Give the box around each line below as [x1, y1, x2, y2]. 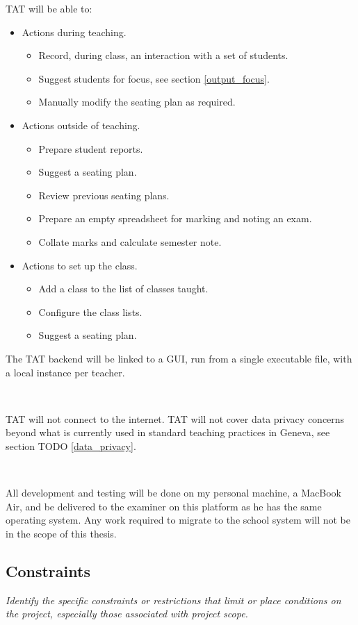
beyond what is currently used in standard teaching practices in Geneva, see [6, 425, 330, 440]
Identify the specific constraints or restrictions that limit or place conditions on [6, 592, 341, 607]
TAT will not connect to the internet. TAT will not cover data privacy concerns [6, 411, 345, 426]
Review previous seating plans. [38, 187, 170, 202]
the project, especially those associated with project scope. [6, 606, 248, 621]
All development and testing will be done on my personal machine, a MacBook [6, 485, 341, 500]
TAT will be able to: [6, 1, 92, 15]
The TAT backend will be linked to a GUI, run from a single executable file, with [6, 351, 352, 365]
